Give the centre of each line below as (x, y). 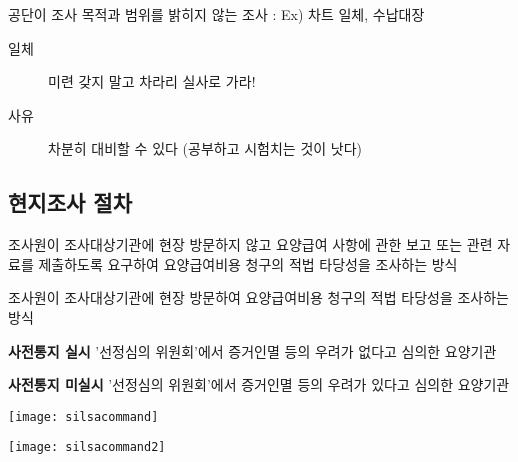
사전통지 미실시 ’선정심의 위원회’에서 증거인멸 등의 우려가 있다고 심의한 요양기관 (259, 384)
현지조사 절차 (70, 202)
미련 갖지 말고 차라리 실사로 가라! (152, 81)
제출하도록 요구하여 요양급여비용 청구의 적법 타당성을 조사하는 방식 (248, 263)
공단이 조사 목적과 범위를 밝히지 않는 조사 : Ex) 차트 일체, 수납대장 (216, 14)
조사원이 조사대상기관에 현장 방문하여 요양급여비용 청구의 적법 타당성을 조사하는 (258, 297)
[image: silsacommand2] (87, 447)
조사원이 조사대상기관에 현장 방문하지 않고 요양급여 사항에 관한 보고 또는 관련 (250, 244)
